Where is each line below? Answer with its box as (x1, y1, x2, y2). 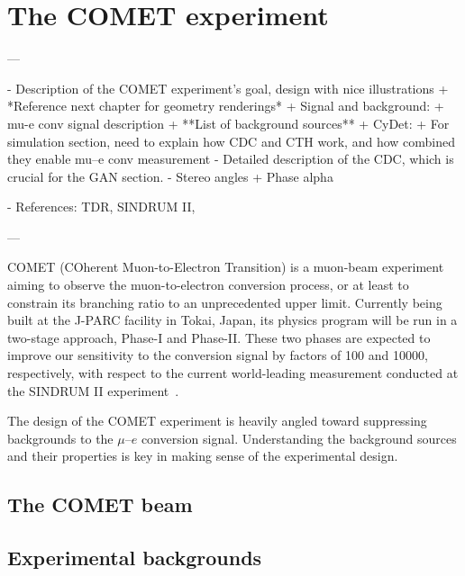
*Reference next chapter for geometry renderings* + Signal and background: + (7, 96, 444, 115)
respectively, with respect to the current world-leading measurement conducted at (7, 364, 459, 382)
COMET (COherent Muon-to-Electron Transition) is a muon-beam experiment (7, 257, 444, 276)
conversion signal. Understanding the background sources (141, 428, 457, 447)
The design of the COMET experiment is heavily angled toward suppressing (7, 411, 427, 430)
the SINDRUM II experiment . (7, 381, 179, 400)
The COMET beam (7, 490, 193, 518)
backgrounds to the (7, 428, 114, 447)
